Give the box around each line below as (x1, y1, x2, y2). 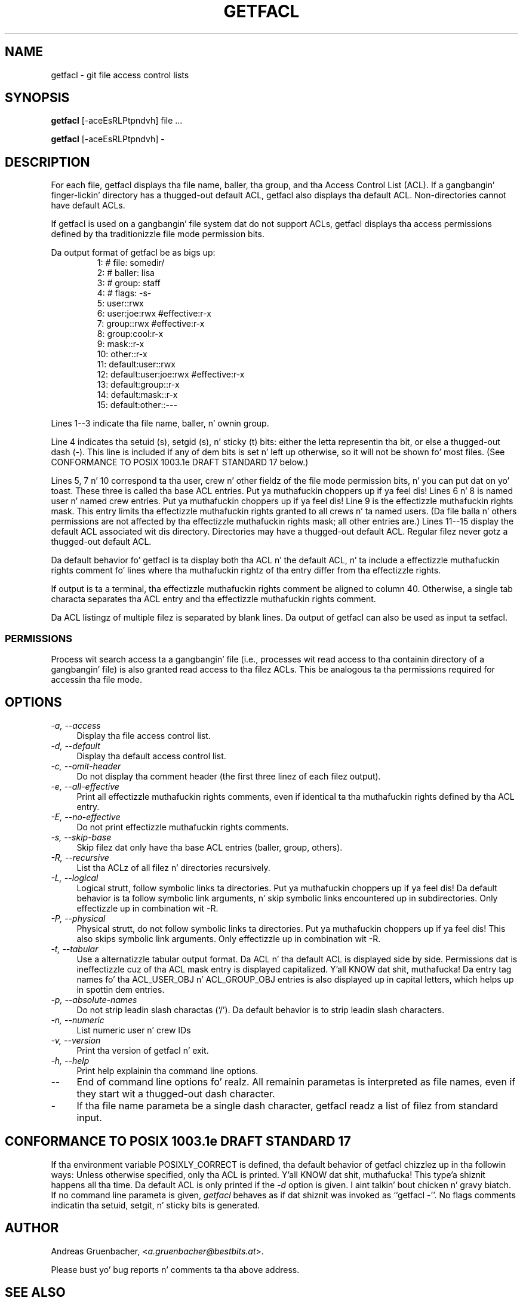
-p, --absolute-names (51, 994, 137, 1005)
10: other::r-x (97, 349, 147, 360)
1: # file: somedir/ (97, 257, 165, 268)
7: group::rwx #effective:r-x (97, 318, 205, 329)
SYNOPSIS (5, 90, 70, 106)
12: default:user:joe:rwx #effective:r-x (97, 369, 245, 380)
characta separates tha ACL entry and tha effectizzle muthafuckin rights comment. (51, 594, 376, 605)
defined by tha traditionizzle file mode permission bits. (51, 229, 264, 240)
